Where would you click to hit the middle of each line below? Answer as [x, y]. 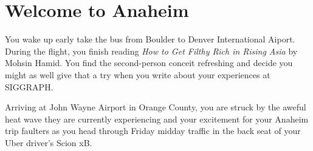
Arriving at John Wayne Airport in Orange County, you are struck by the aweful [156, 107]
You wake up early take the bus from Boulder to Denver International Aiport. [150, 39]
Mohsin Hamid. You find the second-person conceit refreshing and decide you [149, 63]
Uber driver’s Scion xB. [49, 142]
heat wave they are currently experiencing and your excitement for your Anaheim [157, 119]
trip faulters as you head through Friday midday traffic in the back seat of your [153, 131]
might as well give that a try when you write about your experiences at [138, 74]
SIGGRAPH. [29, 86]
